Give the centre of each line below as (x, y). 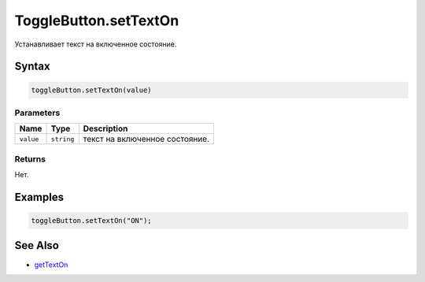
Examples (39, 197)
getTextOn (51, 265)
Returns (30, 159)
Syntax (32, 67)
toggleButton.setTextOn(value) (92, 90)
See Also (37, 245)
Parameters (37, 113)
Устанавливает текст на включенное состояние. (96, 44)
